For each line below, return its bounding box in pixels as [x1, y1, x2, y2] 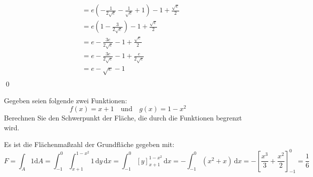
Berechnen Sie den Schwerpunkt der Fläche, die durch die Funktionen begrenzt [4, 113, 242, 123]
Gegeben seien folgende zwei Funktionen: [4, 95, 127, 105]
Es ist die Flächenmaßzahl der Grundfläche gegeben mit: [4, 139, 175, 149]
